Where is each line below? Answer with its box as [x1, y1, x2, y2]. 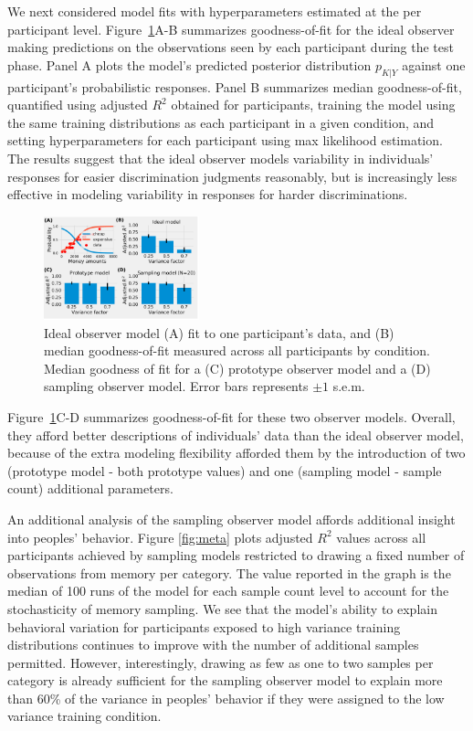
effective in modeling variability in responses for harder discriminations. [7, 185, 408, 204]
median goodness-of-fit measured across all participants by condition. [44, 341, 430, 360]
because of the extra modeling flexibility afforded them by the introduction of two [7, 443, 466, 462]
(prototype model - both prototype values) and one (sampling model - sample [7, 461, 442, 480]
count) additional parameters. [7, 479, 173, 498]
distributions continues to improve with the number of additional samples [7, 635, 419, 654]
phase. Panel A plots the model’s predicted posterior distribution [7, 55, 372, 74]
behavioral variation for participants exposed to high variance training [7, 617, 401, 636]
